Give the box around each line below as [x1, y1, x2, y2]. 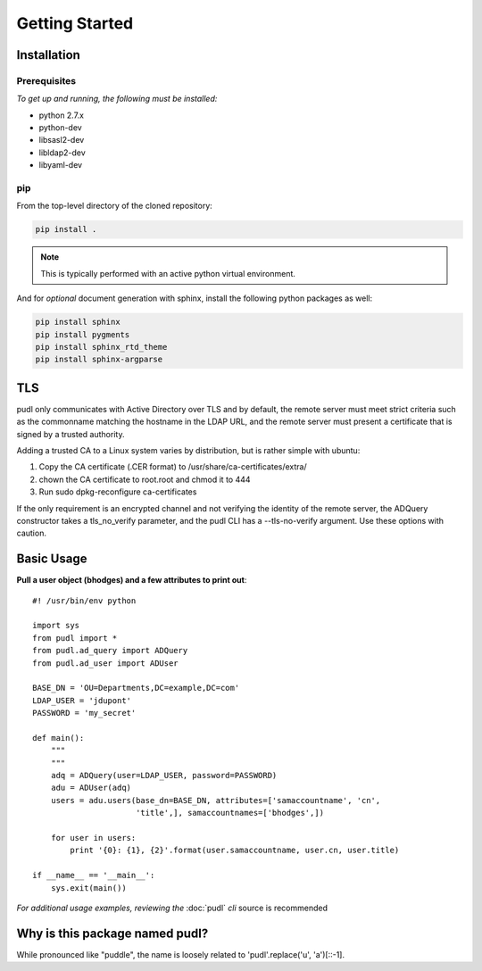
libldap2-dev [38, 147, 87, 158]
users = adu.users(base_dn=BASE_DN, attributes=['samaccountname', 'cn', [50, 795, 381, 805]
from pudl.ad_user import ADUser [32, 658, 179, 668]
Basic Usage [16, 552, 87, 567]
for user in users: [50, 833, 137, 843]
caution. [16, 527, 46, 539]
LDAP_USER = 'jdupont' [32, 695, 132, 705]
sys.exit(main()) [50, 883, 127, 892]
